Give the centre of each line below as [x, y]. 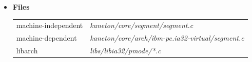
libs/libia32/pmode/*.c [125, 51]
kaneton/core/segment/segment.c [142, 25]
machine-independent [50, 25]
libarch [27, 51]
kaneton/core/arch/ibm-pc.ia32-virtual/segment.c [167, 38]
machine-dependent [46, 38]
